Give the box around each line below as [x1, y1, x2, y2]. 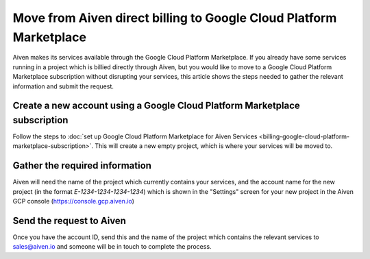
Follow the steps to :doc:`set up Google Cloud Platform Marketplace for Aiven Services [12, 132, 258, 140]
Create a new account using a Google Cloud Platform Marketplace [12, 100, 301, 112]
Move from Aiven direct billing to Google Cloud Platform [12, 10, 337, 25]
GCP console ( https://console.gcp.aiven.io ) [12, 197, 135, 206]
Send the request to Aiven [12, 214, 127, 226]
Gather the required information [12, 160, 152, 171]
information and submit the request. [12, 82, 114, 90]
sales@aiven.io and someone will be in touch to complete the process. [12, 243, 212, 251]
